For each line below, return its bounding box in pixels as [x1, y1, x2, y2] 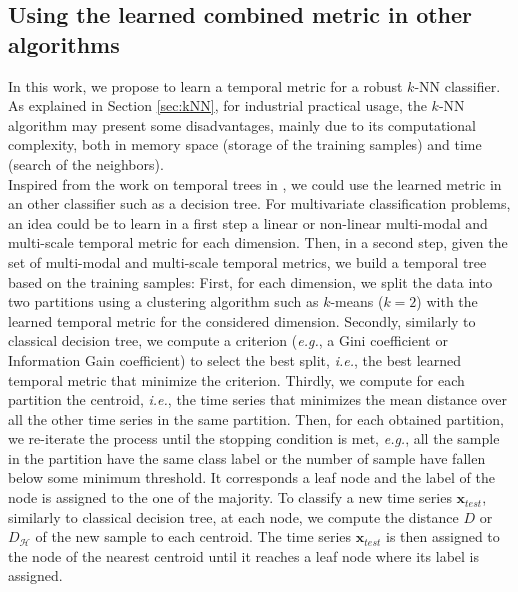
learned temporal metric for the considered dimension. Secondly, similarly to [8, 310, 476, 331]
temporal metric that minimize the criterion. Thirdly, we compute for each [8, 369, 465, 390]
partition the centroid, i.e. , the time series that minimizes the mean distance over [8, 389, 507, 410]
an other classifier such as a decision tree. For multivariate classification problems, [8, 193, 511, 214]
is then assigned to [385, 526, 500, 547]
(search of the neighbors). [8, 153, 164, 174]
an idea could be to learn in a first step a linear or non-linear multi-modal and [8, 212, 488, 233]
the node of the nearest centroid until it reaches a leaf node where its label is [8, 545, 479, 566]
